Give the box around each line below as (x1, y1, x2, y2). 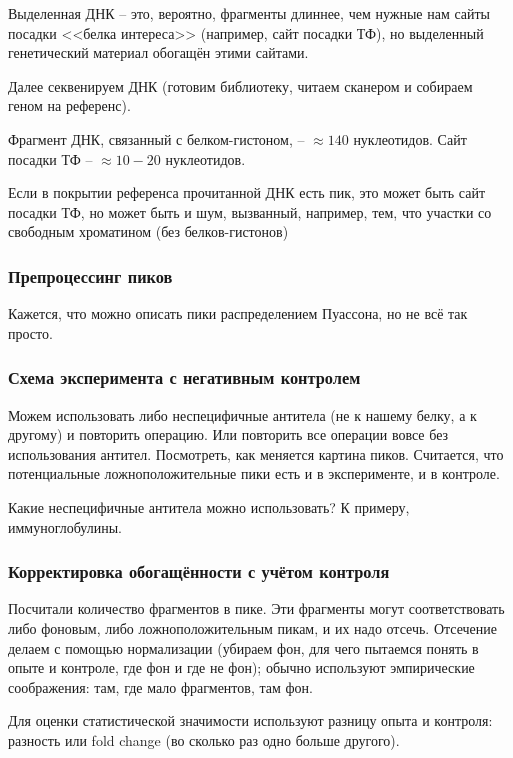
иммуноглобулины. (8, 516, 122, 537)
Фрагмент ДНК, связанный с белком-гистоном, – (8, 128, 305, 149)
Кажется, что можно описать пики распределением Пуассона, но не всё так (8, 303, 468, 324)
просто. (8, 322, 53, 343)
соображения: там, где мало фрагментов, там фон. (8, 676, 313, 697)
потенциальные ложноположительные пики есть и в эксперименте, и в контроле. (8, 463, 500, 484)
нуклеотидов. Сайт (353, 128, 467, 149)
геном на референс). (8, 95, 131, 116)
